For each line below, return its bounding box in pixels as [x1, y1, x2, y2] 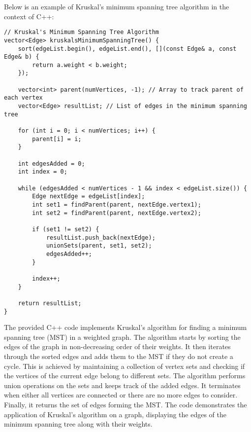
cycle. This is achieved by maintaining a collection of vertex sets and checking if [4, 360, 245, 371]
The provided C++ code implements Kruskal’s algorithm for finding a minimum [4, 322, 247, 332]
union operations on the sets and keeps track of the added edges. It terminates [4, 380, 241, 390]
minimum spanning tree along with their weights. [4, 419, 153, 429]
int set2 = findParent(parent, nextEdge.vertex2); [32, 209, 201, 216]
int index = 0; [18, 168, 67, 176]
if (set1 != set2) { [32, 225, 99, 233]
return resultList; [18, 299, 82, 307]
